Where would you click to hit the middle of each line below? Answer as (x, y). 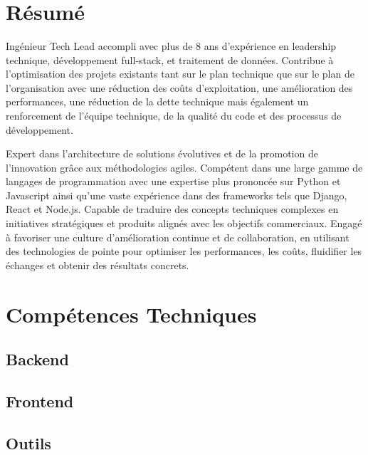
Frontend (40, 401)
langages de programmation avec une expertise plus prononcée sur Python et (173, 181)
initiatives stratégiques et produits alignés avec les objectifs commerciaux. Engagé (184, 223)
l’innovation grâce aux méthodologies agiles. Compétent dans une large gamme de (184, 167)
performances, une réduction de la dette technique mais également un (157, 101)
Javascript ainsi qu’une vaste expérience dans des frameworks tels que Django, (177, 195)
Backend (37, 359)
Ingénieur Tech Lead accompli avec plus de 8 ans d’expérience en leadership (171, 45)
